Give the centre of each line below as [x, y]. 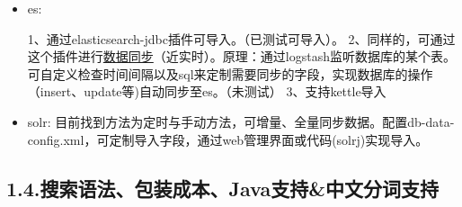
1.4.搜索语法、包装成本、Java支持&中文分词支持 [223, 188]
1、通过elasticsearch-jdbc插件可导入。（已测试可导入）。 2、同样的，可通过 [241, 38]
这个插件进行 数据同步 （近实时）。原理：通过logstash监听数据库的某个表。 [241, 56]
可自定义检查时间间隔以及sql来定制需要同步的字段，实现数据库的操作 [230, 73]
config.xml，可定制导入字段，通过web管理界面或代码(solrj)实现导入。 [228, 139]
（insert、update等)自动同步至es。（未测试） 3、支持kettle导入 [207, 91]
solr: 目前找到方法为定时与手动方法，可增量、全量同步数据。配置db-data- [241, 121]
